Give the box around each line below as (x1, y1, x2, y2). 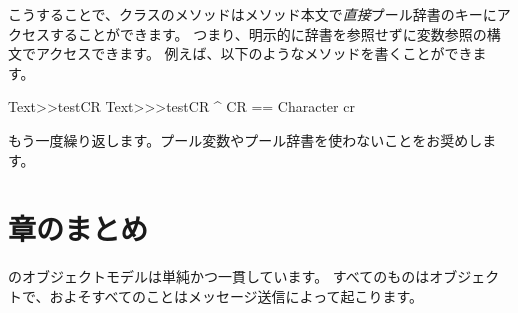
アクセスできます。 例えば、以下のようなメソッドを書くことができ (35, 43, 473, 64)
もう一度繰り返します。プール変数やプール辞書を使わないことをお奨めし (8, 129, 483, 150)
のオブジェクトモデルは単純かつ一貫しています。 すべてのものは (8, 266, 430, 287)
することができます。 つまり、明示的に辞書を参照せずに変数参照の (49, 23, 487, 44)
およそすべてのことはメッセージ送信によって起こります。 (49, 285, 424, 306)
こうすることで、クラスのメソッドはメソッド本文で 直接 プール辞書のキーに (8, 4, 497, 24)
